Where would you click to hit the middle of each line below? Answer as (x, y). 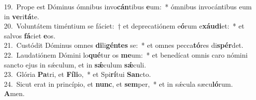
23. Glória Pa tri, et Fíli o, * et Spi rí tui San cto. (78, 74)
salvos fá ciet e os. (30, 35)
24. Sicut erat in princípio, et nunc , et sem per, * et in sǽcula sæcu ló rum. (119, 83)
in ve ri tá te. (22, 16)
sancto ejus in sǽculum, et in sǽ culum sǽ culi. (75, 64)
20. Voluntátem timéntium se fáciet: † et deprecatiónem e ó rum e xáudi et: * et (124, 26)
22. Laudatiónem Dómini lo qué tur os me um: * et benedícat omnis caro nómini (126, 54)
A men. (14, 93)
